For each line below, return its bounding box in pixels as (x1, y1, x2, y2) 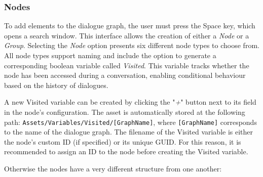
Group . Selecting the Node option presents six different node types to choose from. (4, 40, 259, 51)
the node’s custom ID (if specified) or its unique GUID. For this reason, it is (4, 136, 241, 147)
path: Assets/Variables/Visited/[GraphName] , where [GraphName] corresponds (4, 116, 257, 127)
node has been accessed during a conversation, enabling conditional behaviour (4, 70, 246, 80)
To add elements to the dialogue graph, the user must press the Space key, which (4, 20, 255, 31)
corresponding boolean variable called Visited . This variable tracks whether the (4, 60, 249, 70)
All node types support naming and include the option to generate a (4, 50, 216, 60)
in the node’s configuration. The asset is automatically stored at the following (4, 106, 245, 117)
